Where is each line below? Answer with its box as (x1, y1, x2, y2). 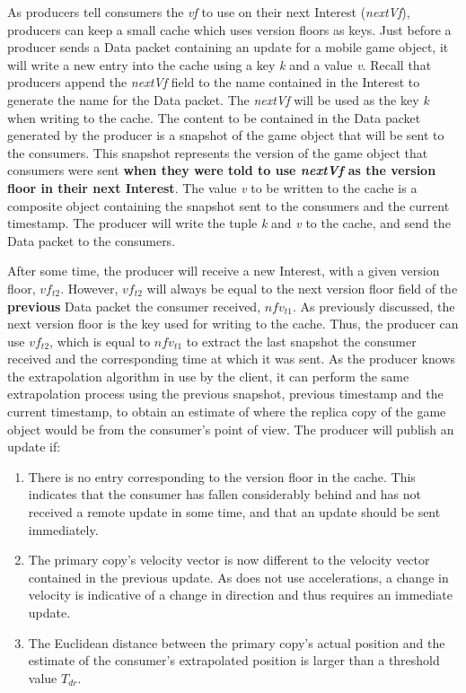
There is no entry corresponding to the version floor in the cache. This (28, 467, 416, 486)
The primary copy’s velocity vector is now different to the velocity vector (28, 550, 430, 569)
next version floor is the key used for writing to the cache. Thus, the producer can (7, 314, 459, 333)
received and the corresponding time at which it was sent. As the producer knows (7, 349, 456, 368)
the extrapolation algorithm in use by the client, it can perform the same (7, 366, 409, 385)
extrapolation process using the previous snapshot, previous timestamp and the (7, 384, 444, 403)
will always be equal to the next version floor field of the (146, 278, 458, 297)
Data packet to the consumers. (7, 231, 176, 250)
